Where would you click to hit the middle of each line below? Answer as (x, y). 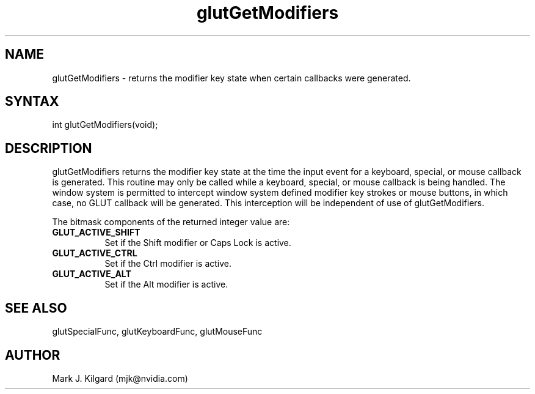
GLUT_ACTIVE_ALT (92, 274)
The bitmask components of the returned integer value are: (171, 222)
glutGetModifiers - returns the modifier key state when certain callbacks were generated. (231, 78)
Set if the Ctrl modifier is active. (168, 264)
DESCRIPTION (49, 148)
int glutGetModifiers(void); (105, 125)
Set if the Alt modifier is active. (166, 284)
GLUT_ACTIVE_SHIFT (96, 232)
